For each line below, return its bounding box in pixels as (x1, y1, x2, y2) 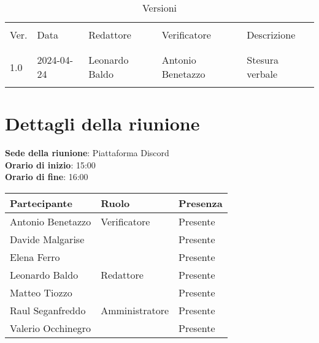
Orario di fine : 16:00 (5, 170, 88, 183)
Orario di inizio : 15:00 (5, 158, 96, 171)
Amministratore (101, 303, 169, 317)
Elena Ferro (10, 249, 60, 264)
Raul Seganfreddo (10, 303, 86, 317)
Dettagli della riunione (5, 111, 200, 136)
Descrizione (247, 28, 296, 42)
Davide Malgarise (10, 232, 85, 246)
